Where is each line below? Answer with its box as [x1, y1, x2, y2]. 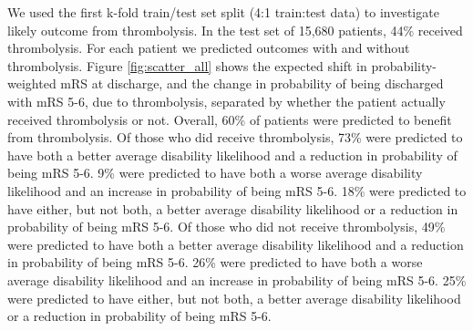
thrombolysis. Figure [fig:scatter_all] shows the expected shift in [7, 56, 367, 75]
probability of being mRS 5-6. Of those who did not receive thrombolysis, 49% [7, 217, 446, 236]
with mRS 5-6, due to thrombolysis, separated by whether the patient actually [7, 91, 446, 110]
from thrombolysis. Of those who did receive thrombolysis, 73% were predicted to [7, 128, 463, 147]
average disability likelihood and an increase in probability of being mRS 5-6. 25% [7, 270, 467, 289]
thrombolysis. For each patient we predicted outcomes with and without [7, 38, 410, 57]
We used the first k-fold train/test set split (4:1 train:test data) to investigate [7, 3, 439, 21]
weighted [7, 74, 57, 93]
